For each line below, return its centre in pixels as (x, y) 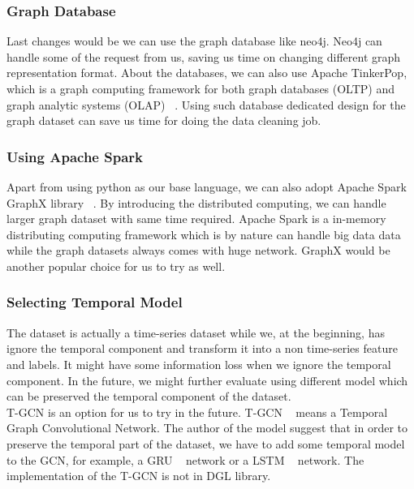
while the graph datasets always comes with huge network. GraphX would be (198, 250)
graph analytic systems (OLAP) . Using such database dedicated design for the (206, 104)
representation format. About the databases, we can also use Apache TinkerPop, (207, 73)
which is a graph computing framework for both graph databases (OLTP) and (201, 88)
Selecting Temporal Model (95, 302)
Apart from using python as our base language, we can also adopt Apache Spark (207, 187)
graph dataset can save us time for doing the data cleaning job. (164, 120)
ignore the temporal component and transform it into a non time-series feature (202, 348)
